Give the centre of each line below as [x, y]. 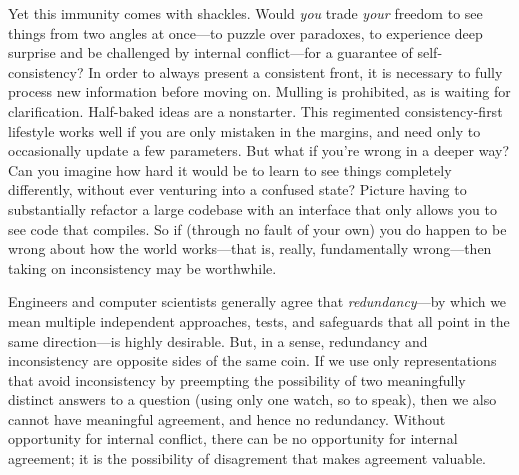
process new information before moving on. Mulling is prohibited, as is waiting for [259, 91]
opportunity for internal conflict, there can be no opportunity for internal [233, 438]
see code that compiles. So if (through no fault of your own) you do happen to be [257, 228]
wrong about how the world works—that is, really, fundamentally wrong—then [250, 248]
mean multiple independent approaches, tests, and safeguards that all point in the [259, 320]
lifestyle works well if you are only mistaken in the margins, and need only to [244, 130]
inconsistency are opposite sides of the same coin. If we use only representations [252, 360]
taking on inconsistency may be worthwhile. [142, 267]
